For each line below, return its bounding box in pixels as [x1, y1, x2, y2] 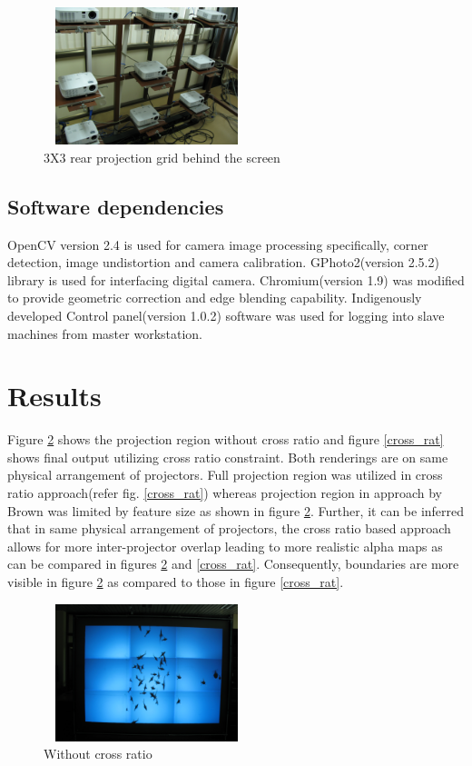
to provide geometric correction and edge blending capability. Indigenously [7, 288, 422, 307]
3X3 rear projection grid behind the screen [44, 147, 280, 166]
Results [7, 377, 102, 414]
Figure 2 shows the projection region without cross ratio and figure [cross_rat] [7, 430, 444, 449]
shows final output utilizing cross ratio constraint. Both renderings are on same [7, 447, 448, 466]
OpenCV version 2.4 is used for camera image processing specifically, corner [7, 234, 428, 254]
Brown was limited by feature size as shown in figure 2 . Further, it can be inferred [7, 501, 465, 520]
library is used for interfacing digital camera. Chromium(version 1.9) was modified [7, 270, 465, 289]
